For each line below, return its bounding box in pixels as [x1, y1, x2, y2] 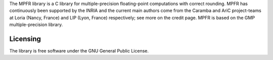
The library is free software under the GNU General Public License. [9, 48, 149, 54]
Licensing [9, 34, 41, 43]
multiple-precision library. [9, 21, 63, 27]
